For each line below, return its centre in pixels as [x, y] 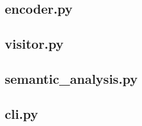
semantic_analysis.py [71, 78]
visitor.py [34, 44]
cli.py [22, 113]
